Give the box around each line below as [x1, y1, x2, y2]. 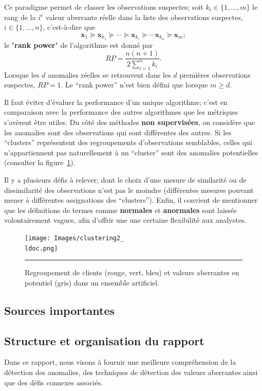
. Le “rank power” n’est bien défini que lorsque [61, 79, 208, 90]
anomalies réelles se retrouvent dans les [48, 69, 171, 80]
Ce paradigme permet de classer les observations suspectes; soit [4, 2, 203, 12]
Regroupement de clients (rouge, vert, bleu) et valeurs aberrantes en [25, 267, 239, 278]
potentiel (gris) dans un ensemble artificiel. [25, 277, 160, 288]
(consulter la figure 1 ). [4, 157, 76, 168]
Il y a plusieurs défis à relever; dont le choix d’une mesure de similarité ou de [4, 174, 247, 185]
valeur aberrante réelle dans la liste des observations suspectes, [45, 11, 243, 22]
